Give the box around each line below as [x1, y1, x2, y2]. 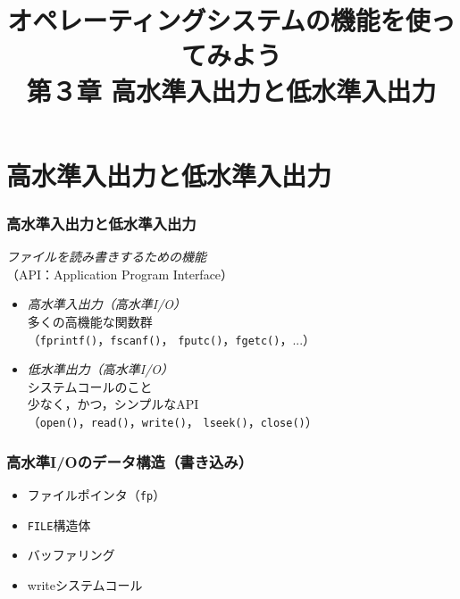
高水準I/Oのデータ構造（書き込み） [6, 450, 254, 472]
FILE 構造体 [27, 515, 91, 534]
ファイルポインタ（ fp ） [27, 485, 166, 503]
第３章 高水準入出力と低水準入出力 [26, 71, 437, 108]
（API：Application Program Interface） [6, 264, 234, 283]
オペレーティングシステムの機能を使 [7, 2, 431, 38]
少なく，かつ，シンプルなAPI [27, 395, 199, 413]
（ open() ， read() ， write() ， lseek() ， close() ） [27, 412, 318, 430]
